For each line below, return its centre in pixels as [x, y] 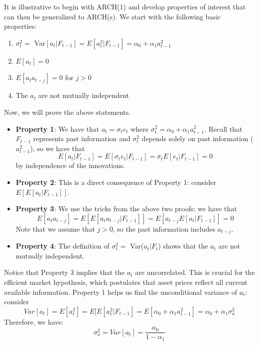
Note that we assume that [55, 228]
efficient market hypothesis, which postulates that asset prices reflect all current [126, 282]
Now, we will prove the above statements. [67, 112]
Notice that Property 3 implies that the [65, 272]
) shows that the [183, 246]
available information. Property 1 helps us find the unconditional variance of [121, 292]
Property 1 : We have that [58, 129]
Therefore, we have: [34, 321]
